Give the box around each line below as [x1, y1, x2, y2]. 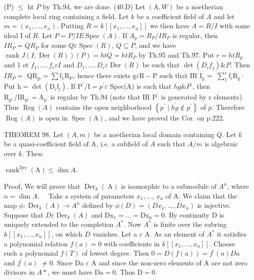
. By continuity [165, 209, 210, 220]
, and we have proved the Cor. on [104, 113, 205, 123]
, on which [51, 229, 83, 239]
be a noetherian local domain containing [94, 129, 214, 139]
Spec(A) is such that [110, 81, 172, 91]
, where [227, 181, 249, 191]
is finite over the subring [153, 219, 227, 229]
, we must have [47, 267, 93, 277]
